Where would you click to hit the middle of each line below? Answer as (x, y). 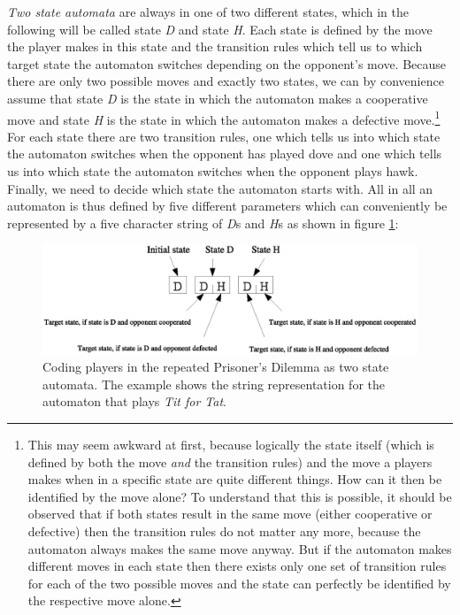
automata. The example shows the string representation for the (214, 384)
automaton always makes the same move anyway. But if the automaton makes (240, 548)
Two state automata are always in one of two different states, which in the (208, 12)
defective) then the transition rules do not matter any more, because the (224, 530)
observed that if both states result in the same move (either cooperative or (230, 514)
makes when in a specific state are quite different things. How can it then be (235, 479)
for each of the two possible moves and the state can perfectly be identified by (239, 583)
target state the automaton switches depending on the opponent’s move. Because (227, 63)
